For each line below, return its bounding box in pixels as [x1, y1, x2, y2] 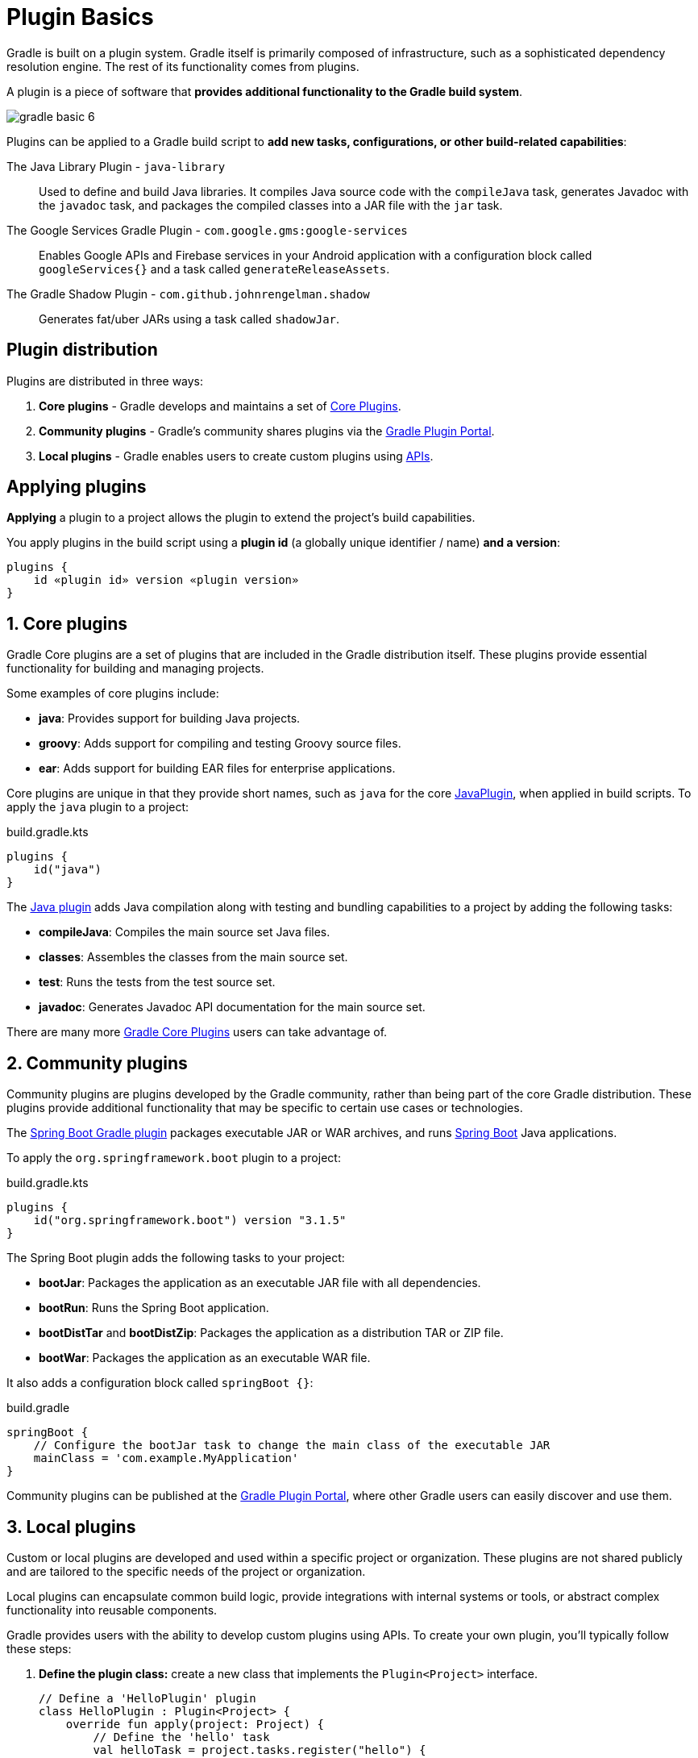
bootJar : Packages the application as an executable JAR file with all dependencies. [39, 1276, 481, 1290]
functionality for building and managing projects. [6, 661, 264, 676]
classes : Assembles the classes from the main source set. [39, 950, 348, 964]
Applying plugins [6, 477, 147, 498]
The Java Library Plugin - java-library [6, 159, 226, 173]
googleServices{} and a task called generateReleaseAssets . [39, 261, 390, 276]
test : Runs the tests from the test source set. [39, 975, 276, 989]
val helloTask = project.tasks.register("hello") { [93, 1743, 426, 1756]
